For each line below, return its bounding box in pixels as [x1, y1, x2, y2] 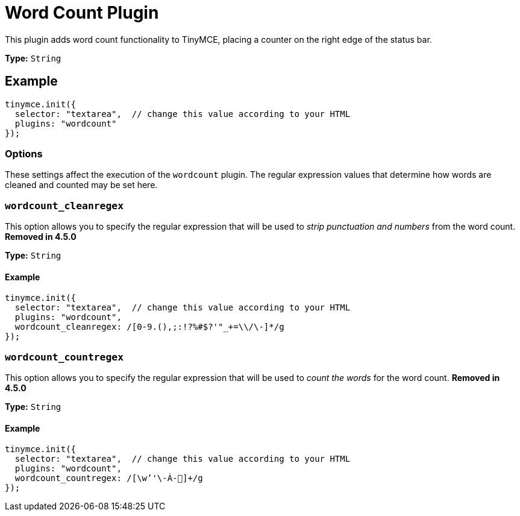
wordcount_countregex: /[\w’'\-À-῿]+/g [14, 473, 203, 483]
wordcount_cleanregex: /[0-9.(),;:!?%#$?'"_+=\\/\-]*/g [14, 322, 284, 332]
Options [5, 147, 43, 160]
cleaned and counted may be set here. [5, 180, 158, 190]
